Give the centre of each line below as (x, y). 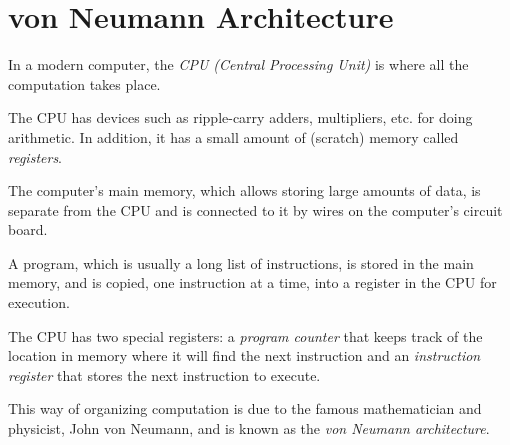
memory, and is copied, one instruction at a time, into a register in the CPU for (252, 282)
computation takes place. (84, 83)
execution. (39, 302)
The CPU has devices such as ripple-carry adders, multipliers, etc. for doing (240, 117)
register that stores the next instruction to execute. (164, 374)
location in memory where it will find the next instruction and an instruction (244, 355)
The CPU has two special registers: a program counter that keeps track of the (245, 335)
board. (28, 229)
